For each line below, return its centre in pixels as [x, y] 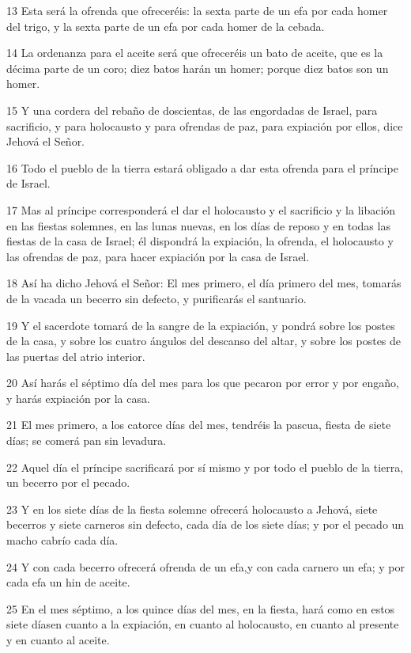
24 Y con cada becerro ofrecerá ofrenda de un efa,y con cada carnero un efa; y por [205, 566]
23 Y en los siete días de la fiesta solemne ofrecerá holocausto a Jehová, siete [192, 509]
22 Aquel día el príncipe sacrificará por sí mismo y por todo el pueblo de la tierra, [205, 467]
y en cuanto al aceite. [58, 640]
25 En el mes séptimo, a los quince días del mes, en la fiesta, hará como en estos [201, 608]
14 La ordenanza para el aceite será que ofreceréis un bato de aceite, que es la [195, 53]
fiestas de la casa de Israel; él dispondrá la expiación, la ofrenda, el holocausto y [200, 241]
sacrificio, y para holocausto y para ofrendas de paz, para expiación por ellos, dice [205, 125]
